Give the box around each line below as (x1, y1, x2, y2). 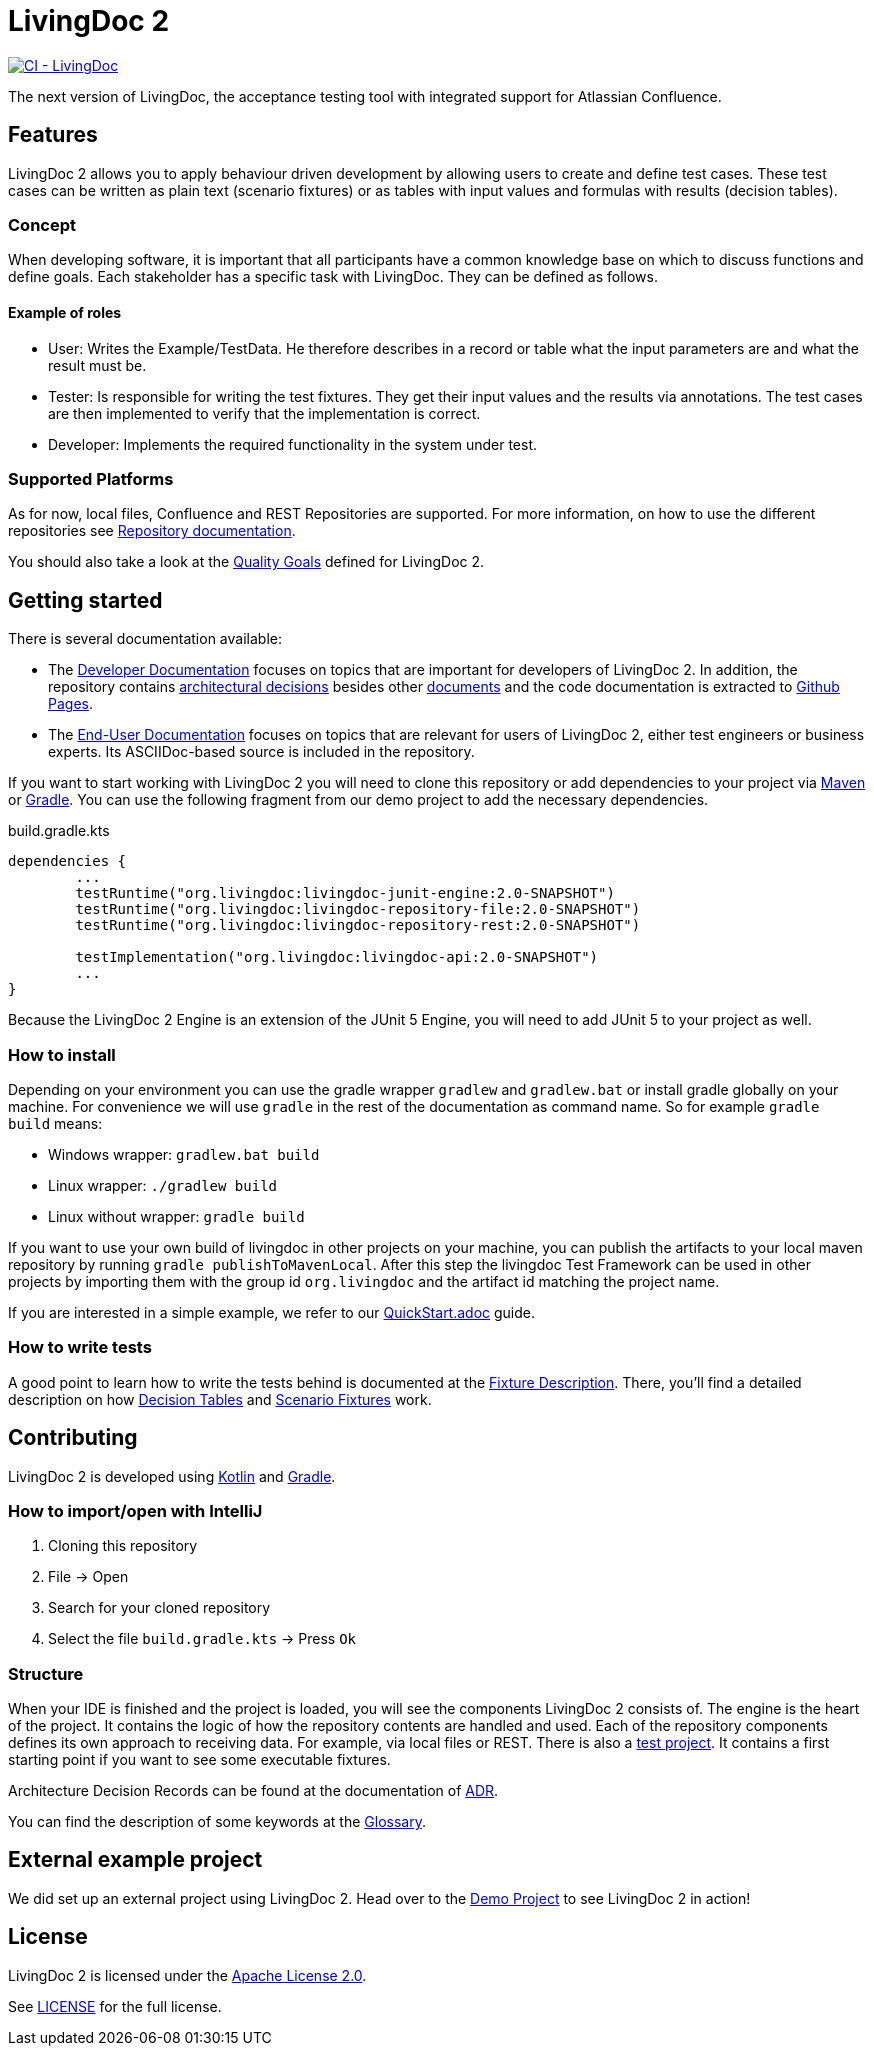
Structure (8, 1663, 84, 1684)
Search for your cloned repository (48, 1599, 271, 1617)
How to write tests (8, 1337, 152, 1358)
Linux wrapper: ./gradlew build (48, 1176, 278, 1194)
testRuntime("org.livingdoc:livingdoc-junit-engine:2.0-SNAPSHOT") (75, 885, 615, 902)
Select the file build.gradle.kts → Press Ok (48, 1630, 357, 1648)
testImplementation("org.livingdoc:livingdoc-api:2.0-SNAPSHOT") (75, 949, 599, 966)
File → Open (48, 1568, 129, 1586)
